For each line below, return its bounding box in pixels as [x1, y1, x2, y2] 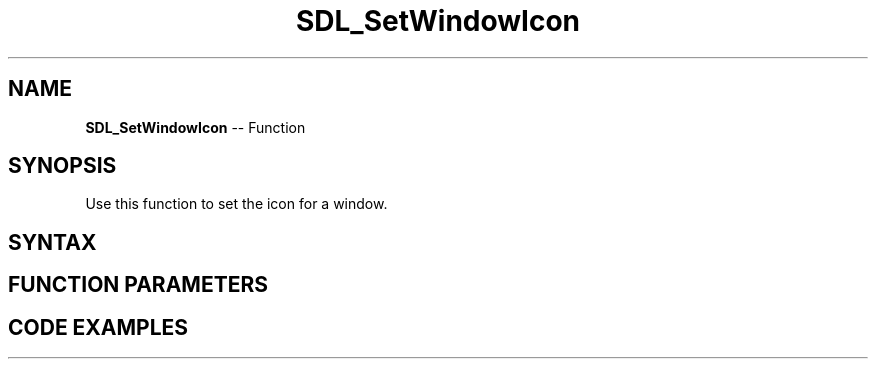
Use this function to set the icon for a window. [85, 195, 388, 213]
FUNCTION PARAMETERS [8, 272, 268, 298]
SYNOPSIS [8, 153, 117, 179]
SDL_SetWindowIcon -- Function [85, 118, 306, 136]
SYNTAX [8, 229, 97, 255]
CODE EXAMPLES [8, 314, 189, 340]
